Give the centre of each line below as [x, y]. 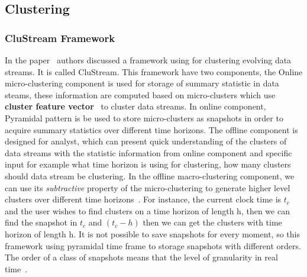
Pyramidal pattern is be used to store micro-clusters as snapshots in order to [144, 117]
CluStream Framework [60, 38]
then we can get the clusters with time [212, 222]
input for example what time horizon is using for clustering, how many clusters [148, 164]
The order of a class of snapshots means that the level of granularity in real [141, 257]
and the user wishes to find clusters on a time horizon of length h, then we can [147, 210]
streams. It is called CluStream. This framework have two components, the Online [154, 71]
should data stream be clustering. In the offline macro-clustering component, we [150, 175]
